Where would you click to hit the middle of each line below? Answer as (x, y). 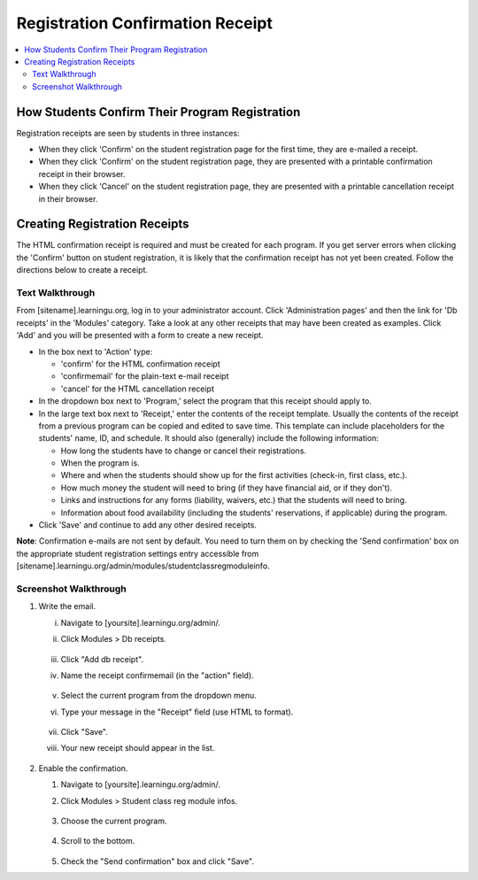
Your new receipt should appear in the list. (138, 748)
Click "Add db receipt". (102, 659)
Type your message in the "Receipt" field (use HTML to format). (177, 712)
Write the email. (67, 606)
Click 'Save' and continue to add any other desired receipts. (147, 525)
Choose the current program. (114, 821)
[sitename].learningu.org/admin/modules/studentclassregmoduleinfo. (143, 566)
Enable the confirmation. (83, 768)
